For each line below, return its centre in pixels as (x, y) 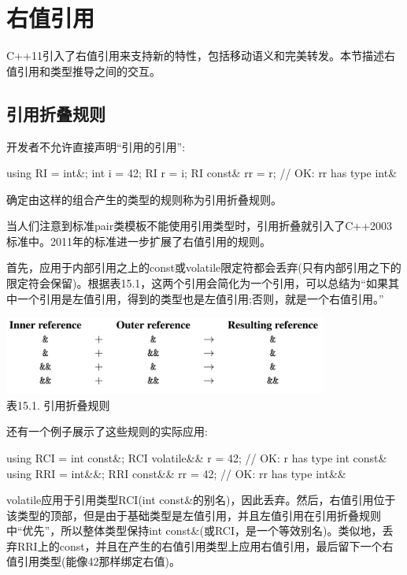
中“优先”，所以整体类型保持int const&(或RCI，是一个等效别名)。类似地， (194, 530)
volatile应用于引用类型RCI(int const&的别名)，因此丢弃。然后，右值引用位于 (201, 500)
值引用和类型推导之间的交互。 (83, 70)
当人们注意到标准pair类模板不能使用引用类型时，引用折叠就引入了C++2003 (200, 226)
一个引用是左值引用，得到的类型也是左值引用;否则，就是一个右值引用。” (200, 298)
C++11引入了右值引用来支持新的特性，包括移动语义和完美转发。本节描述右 (201, 56)
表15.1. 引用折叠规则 (58, 404)
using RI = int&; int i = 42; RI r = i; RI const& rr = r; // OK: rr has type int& (202, 173)
